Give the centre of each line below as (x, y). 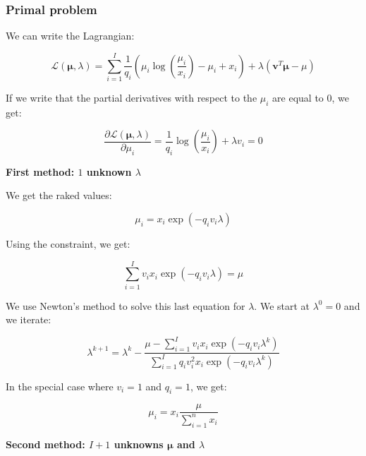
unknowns (139, 444)
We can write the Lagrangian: (70, 36)
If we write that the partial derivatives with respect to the (132, 97)
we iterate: (29, 319)
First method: (40, 171)
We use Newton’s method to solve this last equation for (126, 305)
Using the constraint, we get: (68, 243)
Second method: (45, 444)
